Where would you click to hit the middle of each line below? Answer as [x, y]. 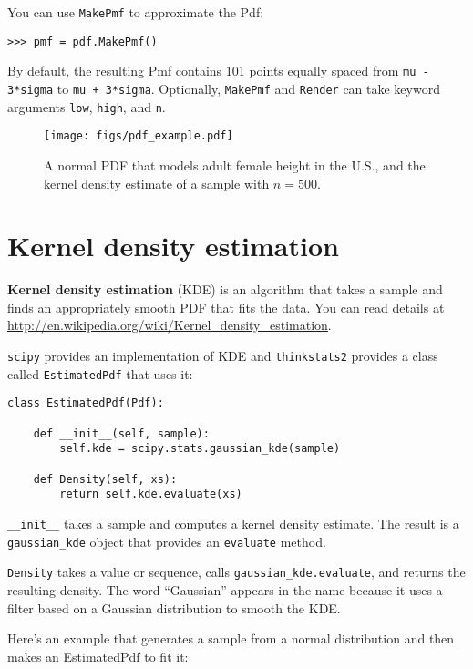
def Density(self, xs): [105, 479]
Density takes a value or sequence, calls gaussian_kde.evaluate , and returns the [236, 572]
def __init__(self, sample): [121, 433]
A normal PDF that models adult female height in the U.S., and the [235, 165]
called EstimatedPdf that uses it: [100, 373]
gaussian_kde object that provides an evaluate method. [167, 541]
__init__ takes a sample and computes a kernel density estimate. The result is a [233, 523]
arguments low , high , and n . [87, 106]
